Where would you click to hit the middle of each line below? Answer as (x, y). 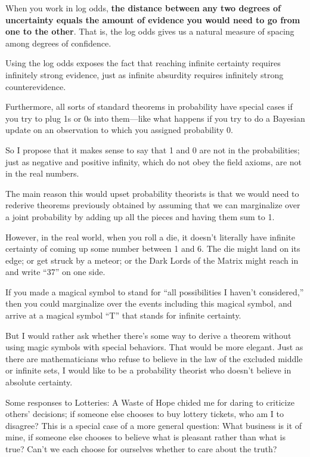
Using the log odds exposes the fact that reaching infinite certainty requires (143, 63)
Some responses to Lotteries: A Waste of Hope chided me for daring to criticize (150, 402)
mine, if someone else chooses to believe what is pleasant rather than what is (145, 437)
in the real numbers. (42, 173)
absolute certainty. (39, 382)
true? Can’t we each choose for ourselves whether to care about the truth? (141, 449)
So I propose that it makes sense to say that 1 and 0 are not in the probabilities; (153, 149)
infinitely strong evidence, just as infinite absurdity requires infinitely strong (145, 74)
